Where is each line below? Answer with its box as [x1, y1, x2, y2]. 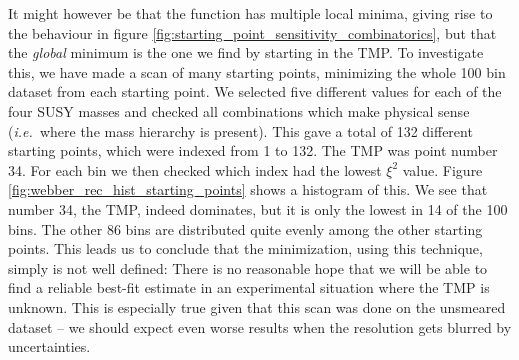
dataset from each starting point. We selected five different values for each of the [8, 81, 502, 102]
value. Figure [402, 159, 483, 180]
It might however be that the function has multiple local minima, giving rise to [8, 3, 493, 23]
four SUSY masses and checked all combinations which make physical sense [8, 100, 470, 121]
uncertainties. [8, 336, 91, 357]
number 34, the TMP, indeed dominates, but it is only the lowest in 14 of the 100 [8, 198, 508, 219]
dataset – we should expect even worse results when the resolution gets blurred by [8, 316, 512, 337]
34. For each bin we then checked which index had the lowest [8, 159, 382, 180]
